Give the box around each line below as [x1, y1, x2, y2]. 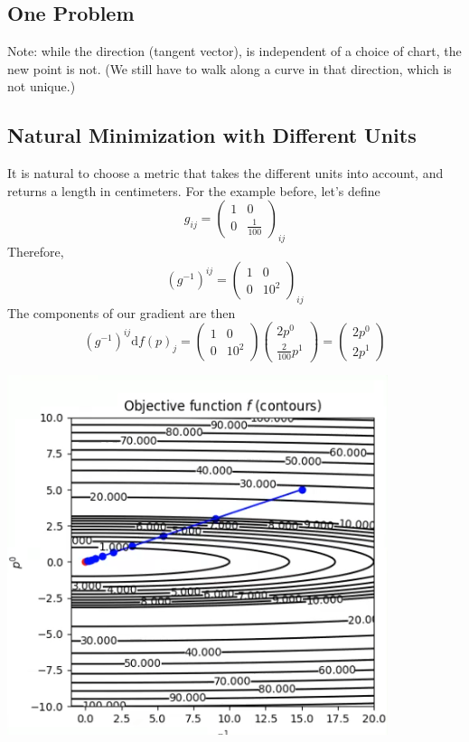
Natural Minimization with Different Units [7, 121, 417, 149]
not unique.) [7, 77, 76, 96]
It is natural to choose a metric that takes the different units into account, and [7, 164, 444, 183]
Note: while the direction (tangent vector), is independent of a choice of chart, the [7, 42, 462, 61]
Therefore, [7, 242, 64, 261]
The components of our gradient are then [7, 303, 236, 322]
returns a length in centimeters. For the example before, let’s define [7, 181, 380, 200]
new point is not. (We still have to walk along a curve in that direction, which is [7, 59, 452, 78]
